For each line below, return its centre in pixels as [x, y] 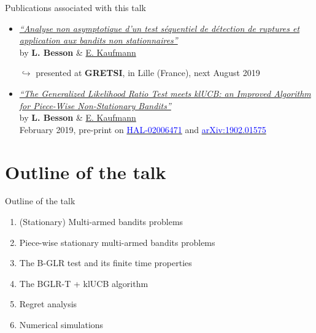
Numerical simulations [61, 325]
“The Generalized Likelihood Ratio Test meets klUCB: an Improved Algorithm [165, 93]
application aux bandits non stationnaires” [98, 40]
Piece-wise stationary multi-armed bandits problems [117, 242]
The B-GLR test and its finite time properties [106, 263]
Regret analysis [48, 304]
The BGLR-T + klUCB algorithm [84, 283]
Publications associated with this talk [75, 7]
